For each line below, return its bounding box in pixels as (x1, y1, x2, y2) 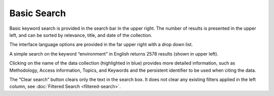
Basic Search (9, 8, 66, 19)
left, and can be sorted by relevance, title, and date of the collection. (9, 32, 152, 38)
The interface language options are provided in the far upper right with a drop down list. (9, 41, 193, 47)
